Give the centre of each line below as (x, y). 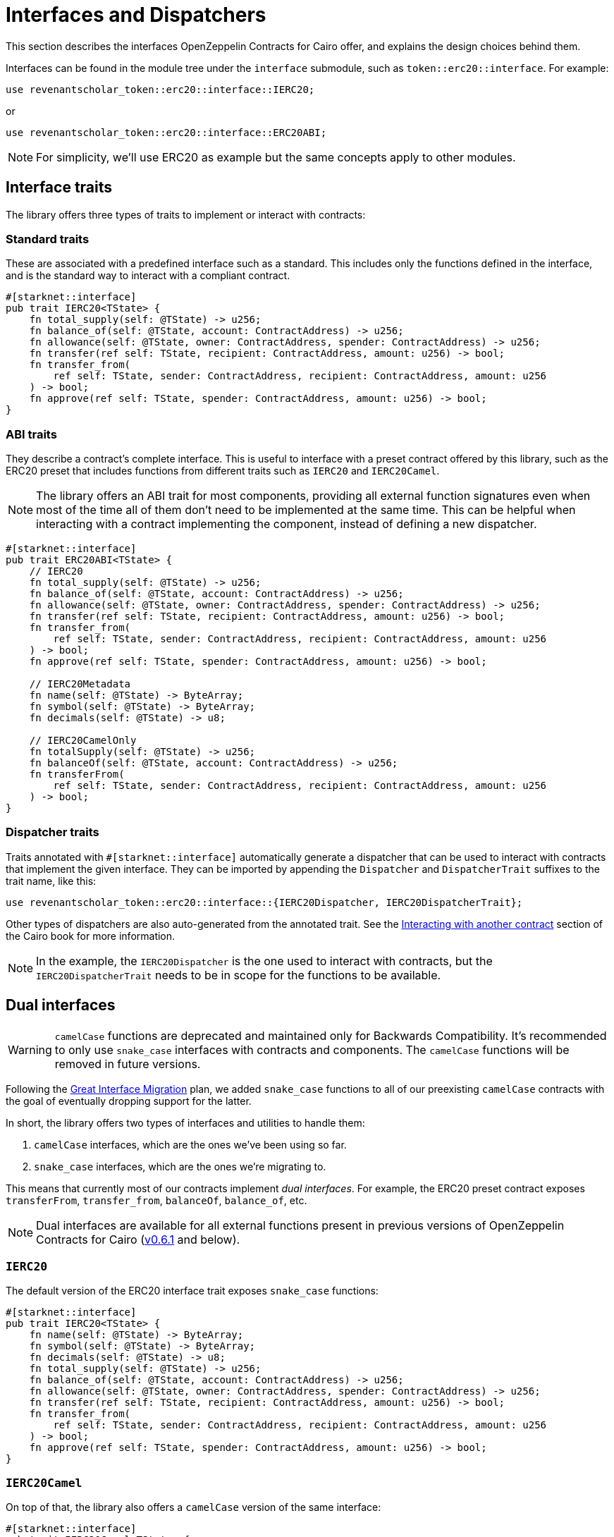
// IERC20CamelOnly (83, 741)
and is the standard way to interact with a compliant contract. (148, 276)
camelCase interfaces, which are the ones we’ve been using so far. (190, 1144)
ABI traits (31, 434)
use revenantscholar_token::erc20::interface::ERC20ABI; (166, 132)
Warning (30, 1049)
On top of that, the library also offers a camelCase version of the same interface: (194, 1507)
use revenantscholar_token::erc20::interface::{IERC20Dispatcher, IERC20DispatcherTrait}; (264, 902)
